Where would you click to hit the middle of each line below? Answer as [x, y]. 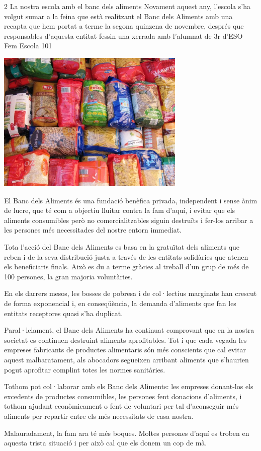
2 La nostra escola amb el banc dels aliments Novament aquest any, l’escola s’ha [127, 6]
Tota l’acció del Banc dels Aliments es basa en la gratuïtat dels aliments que [122, 247]
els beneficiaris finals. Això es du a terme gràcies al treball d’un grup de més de [126, 267]
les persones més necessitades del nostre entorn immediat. [93, 230]
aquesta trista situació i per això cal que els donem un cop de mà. [106, 443]
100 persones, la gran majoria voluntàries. [68, 276]
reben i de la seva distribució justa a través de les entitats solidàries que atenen [126, 256]
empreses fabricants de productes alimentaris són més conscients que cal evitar [125, 350]
